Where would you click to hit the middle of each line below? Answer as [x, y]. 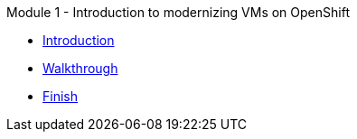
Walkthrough [80, 68]
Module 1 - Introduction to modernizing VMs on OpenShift [178, 12]
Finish [60, 96]
